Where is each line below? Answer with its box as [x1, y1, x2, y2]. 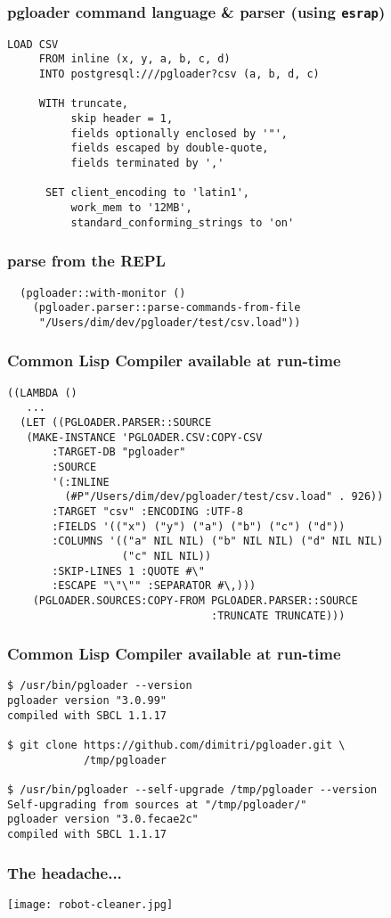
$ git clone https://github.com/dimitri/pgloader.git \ [7, 739, 346, 752]
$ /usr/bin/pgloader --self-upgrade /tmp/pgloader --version [7, 783, 378, 797]
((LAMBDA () [7, 386, 77, 399]
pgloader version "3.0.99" [7, 694, 167, 708]
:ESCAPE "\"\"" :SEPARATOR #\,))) [52, 579, 257, 593]
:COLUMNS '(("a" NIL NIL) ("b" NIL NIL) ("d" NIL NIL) [52, 535, 384, 548]
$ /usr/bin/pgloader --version [7, 679, 192, 693]
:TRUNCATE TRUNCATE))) [211, 609, 346, 622]
